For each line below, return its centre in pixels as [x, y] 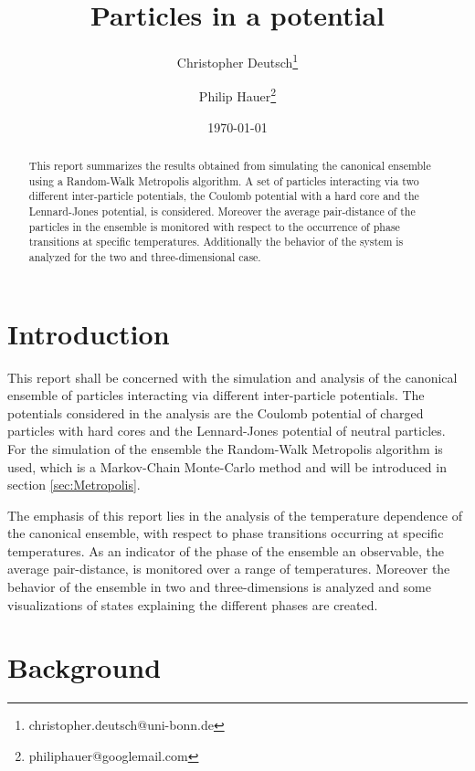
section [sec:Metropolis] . [74, 485]
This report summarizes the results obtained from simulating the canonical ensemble [230, 166]
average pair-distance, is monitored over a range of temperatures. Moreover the [229, 569]
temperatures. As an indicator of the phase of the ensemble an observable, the [226, 550]
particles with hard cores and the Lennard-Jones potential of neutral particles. [227, 431]
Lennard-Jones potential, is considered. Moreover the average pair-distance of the [222, 211]
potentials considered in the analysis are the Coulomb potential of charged [216, 412]
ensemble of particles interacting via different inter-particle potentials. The [216, 395]
